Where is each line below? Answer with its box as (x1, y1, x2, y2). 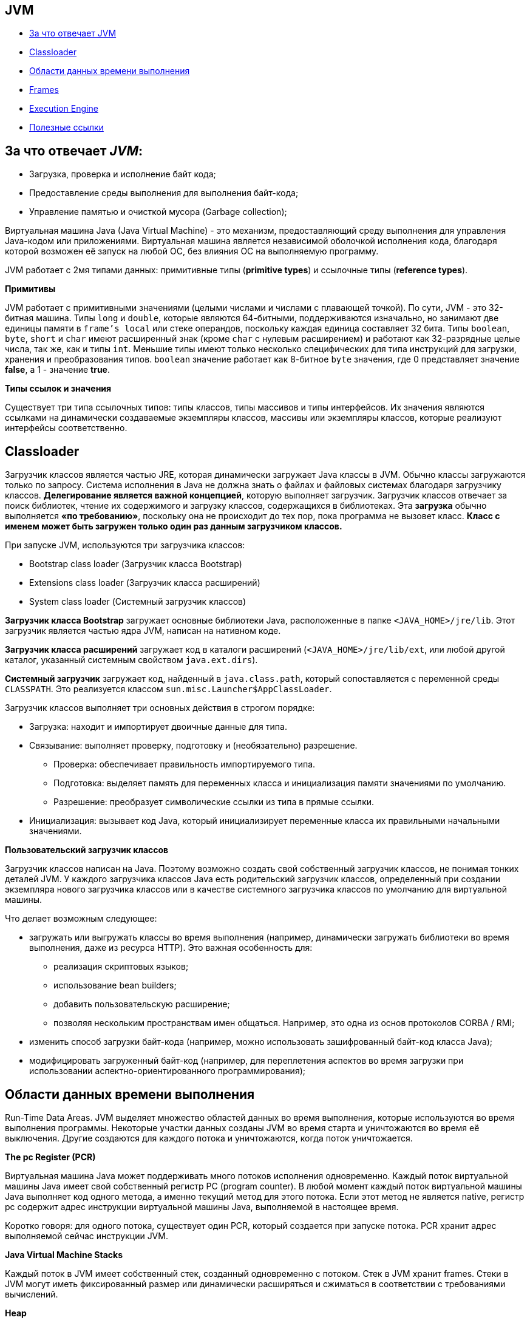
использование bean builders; (53, 980, 177, 991)
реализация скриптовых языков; (53, 961, 189, 972)
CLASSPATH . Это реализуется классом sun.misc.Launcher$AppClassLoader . (5, 684, 332, 695)
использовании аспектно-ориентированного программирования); (29, 1066, 305, 1076)
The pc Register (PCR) (5, 1151, 96, 1162)
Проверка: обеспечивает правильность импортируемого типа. (53, 759, 316, 770)
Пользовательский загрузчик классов (5, 845, 169, 855)
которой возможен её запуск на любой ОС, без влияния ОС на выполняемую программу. (5, 246, 379, 257)
